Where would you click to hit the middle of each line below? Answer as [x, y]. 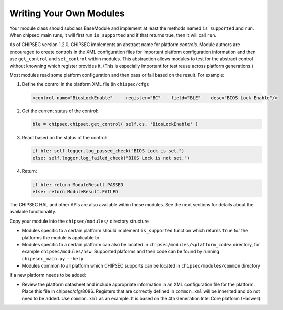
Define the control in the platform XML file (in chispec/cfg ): [86, 84]
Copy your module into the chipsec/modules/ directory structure [79, 221]
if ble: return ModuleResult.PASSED [78, 184]
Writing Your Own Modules [67, 13]
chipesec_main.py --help [53, 259]
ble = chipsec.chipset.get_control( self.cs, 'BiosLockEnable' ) [115, 124]
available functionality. [33, 212]
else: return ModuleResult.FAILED [75, 191]
